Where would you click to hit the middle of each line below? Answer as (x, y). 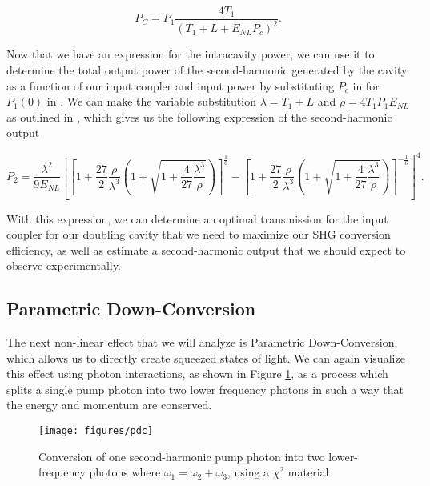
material (308, 472)
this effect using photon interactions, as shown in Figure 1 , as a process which (197, 374)
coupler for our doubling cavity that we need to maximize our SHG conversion (199, 234)
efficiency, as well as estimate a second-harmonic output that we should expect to (206, 249)
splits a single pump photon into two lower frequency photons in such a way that (205, 389)
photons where (125, 472)
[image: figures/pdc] (96, 431)
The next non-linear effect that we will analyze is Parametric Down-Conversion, (202, 342)
